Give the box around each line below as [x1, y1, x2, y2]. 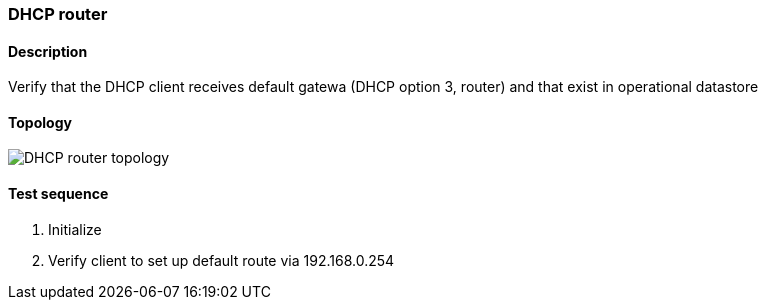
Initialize [48, 220, 102, 238]
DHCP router [8, 4, 108, 24]
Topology [8, 113, 72, 131]
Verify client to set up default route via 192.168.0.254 [48, 251, 395, 269]
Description [8, 42, 88, 60]
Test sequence [8, 185, 109, 203]
